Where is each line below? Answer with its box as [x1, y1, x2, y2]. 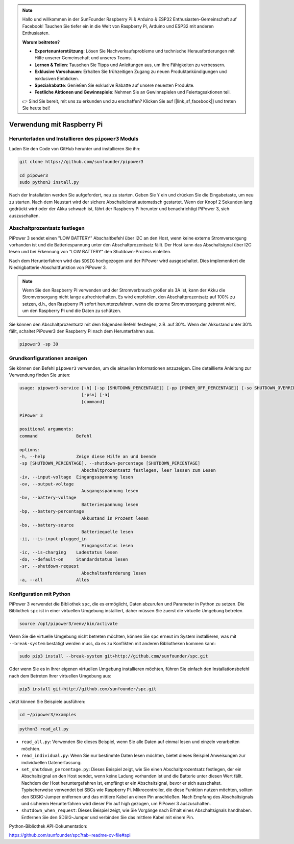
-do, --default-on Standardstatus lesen [19, 556, 128, 562]
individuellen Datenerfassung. [21, 759, 82, 765]
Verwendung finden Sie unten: [9, 372, 71, 378]
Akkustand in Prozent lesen [81, 515, 149, 521]
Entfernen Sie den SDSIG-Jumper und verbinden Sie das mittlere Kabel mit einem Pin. [21, 814, 195, 820]
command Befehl [19, 433, 92, 438]
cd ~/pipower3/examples [19, 712, 77, 717]
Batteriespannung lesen [81, 502, 139, 507]
